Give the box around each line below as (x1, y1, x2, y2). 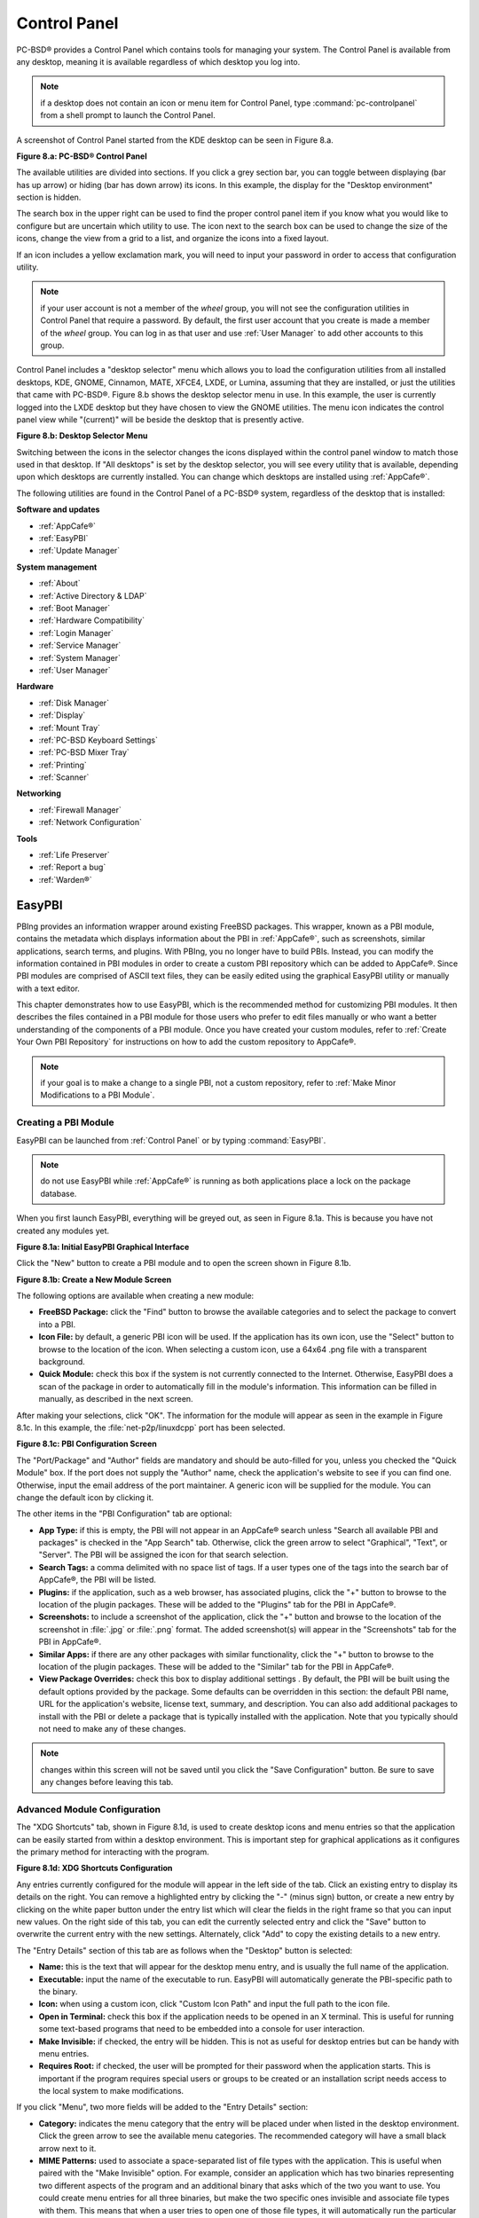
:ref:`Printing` (38, 759, 88, 770)
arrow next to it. (38, 2143, 97, 2153)
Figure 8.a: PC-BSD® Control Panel (16, 151, 147, 161)
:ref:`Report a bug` (38, 861, 106, 873)
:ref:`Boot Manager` (38, 603, 111, 613)
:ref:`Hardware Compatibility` (38, 615, 145, 625)
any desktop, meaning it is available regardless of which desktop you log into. (16, 56, 301, 67)
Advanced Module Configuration (16, 1803, 161, 1815)
